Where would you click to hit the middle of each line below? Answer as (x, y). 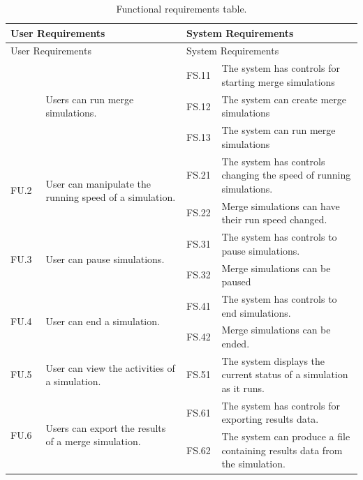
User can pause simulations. (105, 259)
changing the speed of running (286, 175)
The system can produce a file (286, 436)
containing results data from (282, 450)
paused (236, 282)
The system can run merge (279, 130)
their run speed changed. (274, 219)
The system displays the (273, 360)
